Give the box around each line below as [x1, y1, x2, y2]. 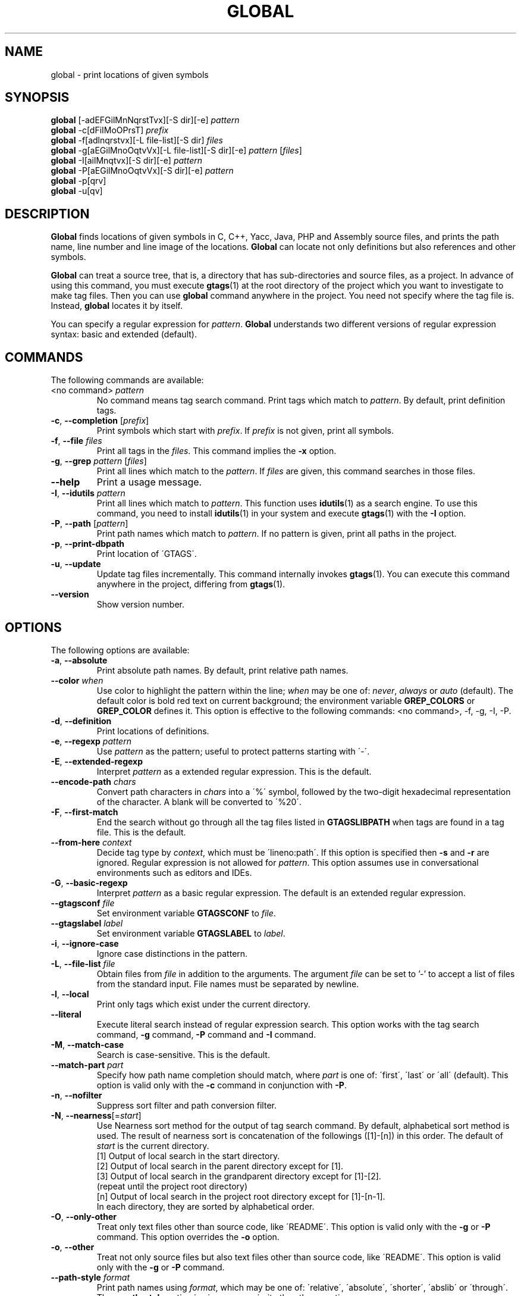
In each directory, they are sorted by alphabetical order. [96, 1201, 315, 1212]
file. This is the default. [96, 827, 186, 837]
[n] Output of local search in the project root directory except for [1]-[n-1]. [96, 1191, 385, 1201]
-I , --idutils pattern [51, 488, 125, 499]
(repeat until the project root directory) [96, 1181, 248, 1191]
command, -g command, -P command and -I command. [96, 1029, 316, 1040]
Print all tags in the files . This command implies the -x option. [96, 446, 337, 456]
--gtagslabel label [51, 918, 123, 928]
